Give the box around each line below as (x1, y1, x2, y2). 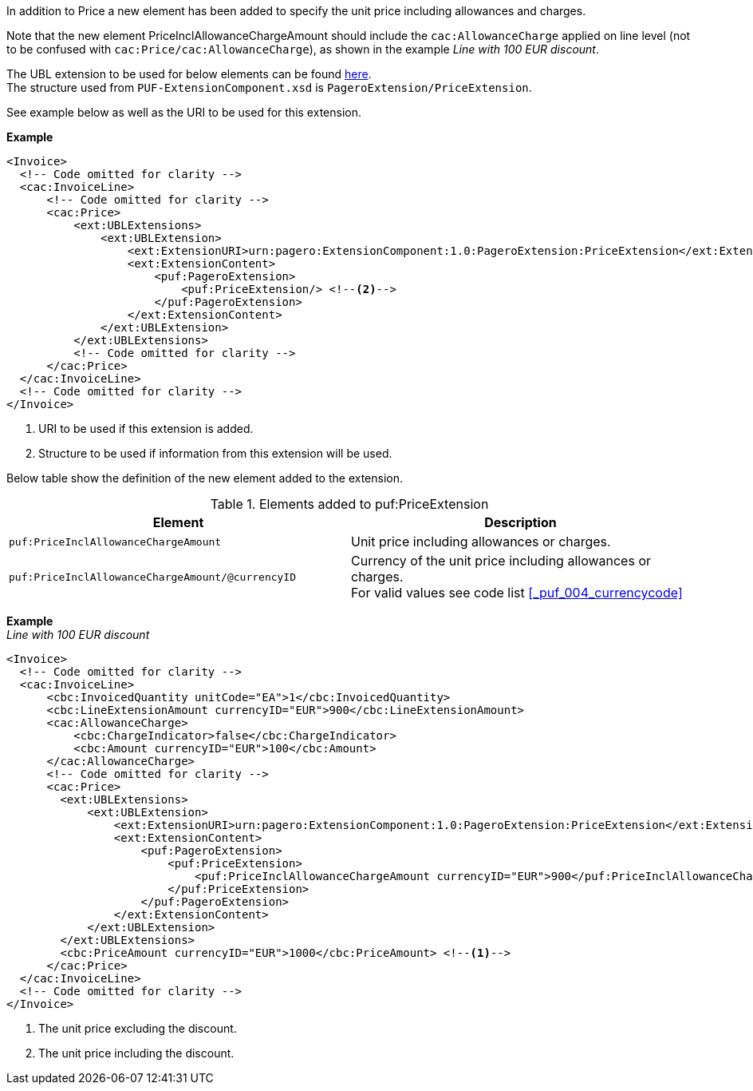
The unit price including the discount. (38, 1046, 235, 1060)
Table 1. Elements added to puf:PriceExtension (210, 496, 489, 512)
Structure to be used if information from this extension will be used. (38, 446, 392, 460)
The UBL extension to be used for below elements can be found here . (6, 67, 372, 81)
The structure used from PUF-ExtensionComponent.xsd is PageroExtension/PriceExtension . (6, 81, 532, 94)
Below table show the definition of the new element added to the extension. (6, 471, 404, 485)
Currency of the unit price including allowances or (351, 553, 652, 569)
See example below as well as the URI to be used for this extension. (6, 105, 361, 119)
